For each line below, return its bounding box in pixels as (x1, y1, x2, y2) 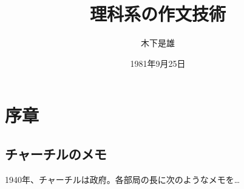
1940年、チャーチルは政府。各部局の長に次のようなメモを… (5, 173, 240, 185)
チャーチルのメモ (5, 144, 107, 163)
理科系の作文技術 (89, 1, 226, 26)
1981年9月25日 (130, 57, 186, 69)
